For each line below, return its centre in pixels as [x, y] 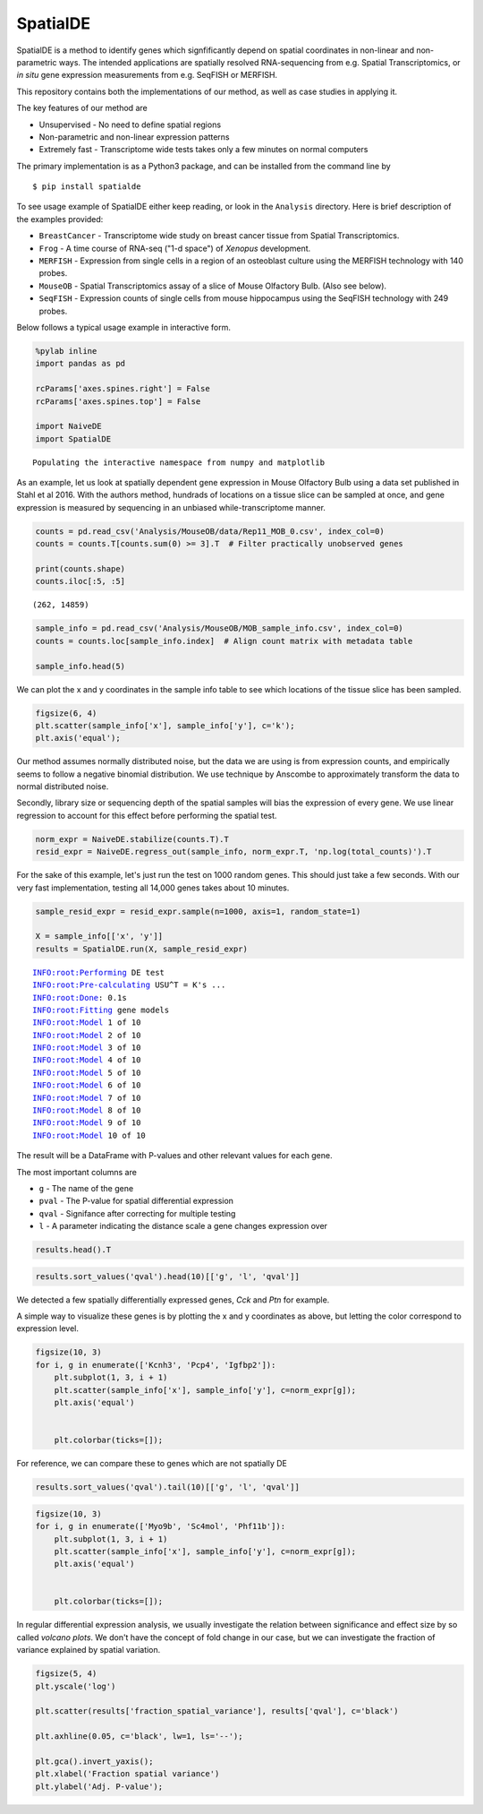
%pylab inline [66, 351]
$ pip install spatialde [87, 187]
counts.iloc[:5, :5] [80, 581]
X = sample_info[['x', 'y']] [99, 937]
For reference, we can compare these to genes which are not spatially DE [152, 1464]
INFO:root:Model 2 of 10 [87, 1035]
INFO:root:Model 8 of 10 [87, 1110]
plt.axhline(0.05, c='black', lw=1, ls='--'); [139, 1737]
